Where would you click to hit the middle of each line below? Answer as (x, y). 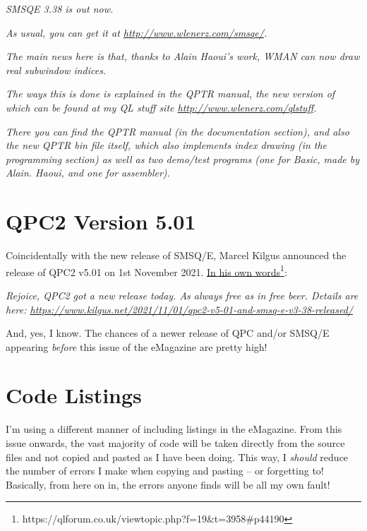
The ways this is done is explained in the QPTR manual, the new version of (170, 94)
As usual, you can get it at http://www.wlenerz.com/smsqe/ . (137, 32)
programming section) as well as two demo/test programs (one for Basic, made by (182, 159)
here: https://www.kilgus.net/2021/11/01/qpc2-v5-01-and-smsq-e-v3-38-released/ (179, 309)
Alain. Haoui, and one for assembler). (88, 173)
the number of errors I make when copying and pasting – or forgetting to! (165, 471)
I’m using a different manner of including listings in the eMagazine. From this (174, 429)
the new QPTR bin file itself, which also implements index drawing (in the (167, 145)
